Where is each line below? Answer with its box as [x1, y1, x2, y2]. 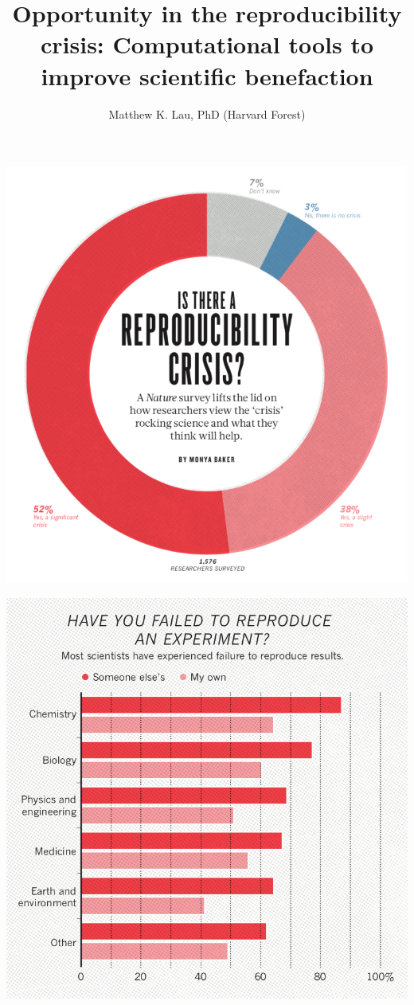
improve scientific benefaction [41, 59, 373, 92]
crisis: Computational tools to [40, 28, 373, 61]
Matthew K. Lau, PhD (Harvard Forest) [108, 105, 306, 122]
